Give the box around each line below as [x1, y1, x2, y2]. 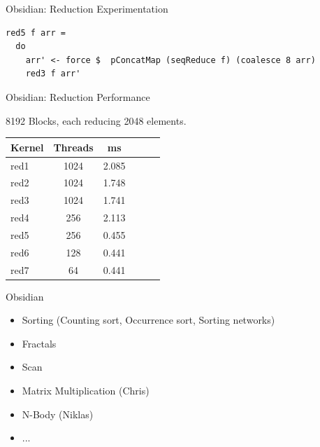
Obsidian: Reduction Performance [6, 89, 150, 104]
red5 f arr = [6, 27, 66, 38]
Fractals [22, 336, 57, 350]
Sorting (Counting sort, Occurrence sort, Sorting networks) [22, 312, 275, 327]
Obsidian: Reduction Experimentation [6, 1, 168, 15]
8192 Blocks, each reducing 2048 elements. [6, 113, 187, 128]
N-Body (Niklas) [22, 406, 94, 421]
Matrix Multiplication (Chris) [22, 383, 150, 398]
